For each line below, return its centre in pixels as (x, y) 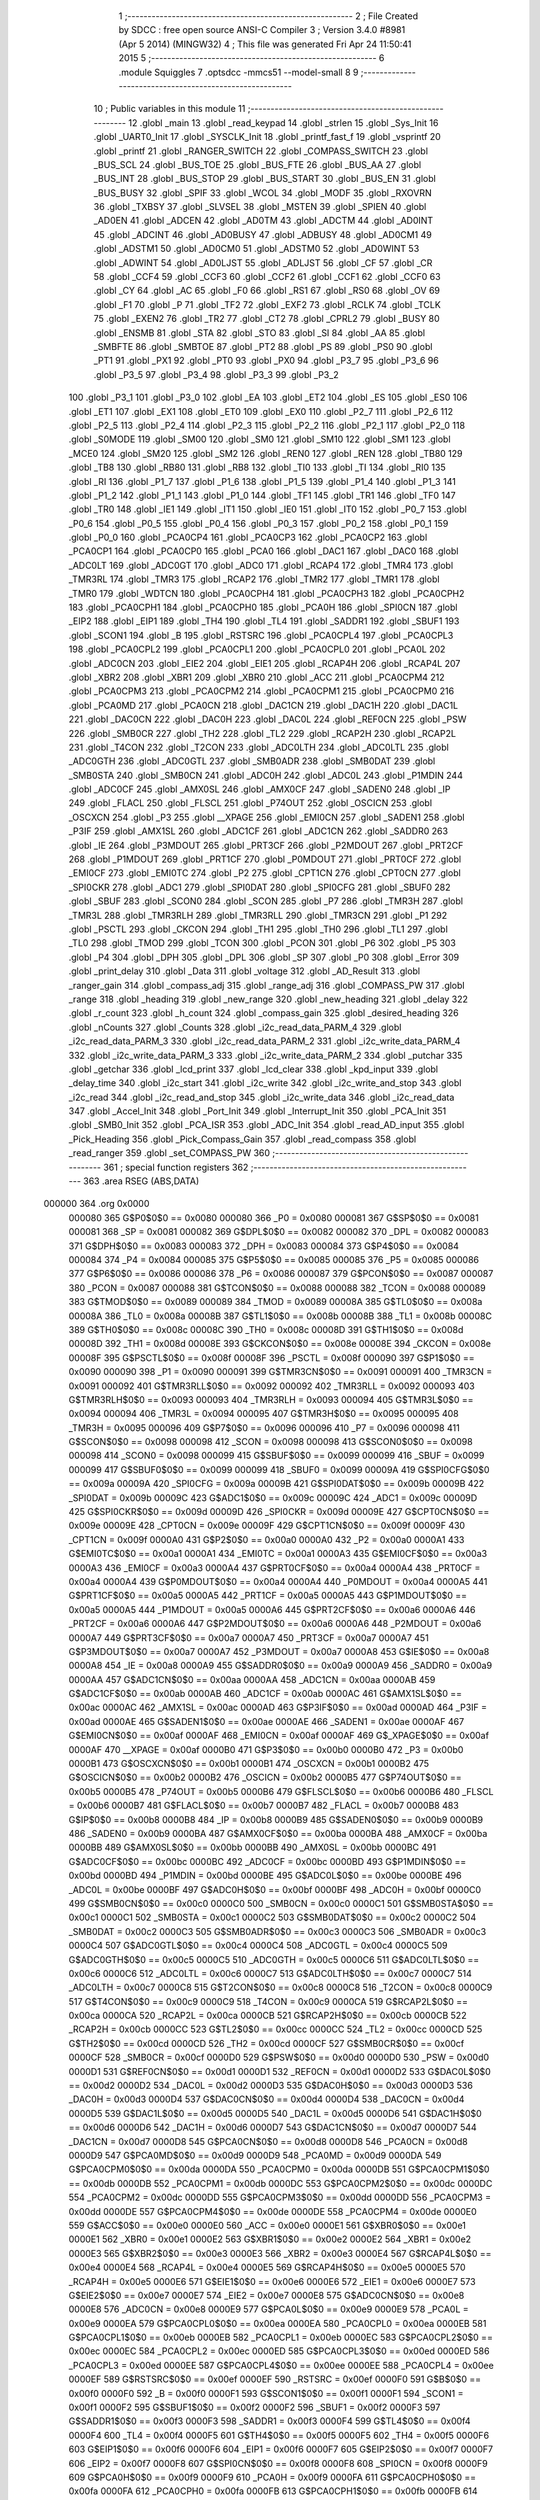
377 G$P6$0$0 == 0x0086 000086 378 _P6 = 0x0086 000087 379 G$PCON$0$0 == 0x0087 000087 (281, 1274)
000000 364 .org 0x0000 (96, 1204)
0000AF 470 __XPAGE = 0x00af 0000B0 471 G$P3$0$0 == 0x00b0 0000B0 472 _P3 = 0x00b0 (266, 1749)
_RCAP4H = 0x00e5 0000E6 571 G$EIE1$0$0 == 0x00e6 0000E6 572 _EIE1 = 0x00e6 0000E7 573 (272, 2281)
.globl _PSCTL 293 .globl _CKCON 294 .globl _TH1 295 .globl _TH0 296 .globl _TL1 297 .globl (258, 929)
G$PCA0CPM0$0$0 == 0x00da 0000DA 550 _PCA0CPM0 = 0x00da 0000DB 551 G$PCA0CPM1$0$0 (279, 2169)
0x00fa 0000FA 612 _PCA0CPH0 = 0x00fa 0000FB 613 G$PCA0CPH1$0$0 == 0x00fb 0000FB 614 (273, 2491)
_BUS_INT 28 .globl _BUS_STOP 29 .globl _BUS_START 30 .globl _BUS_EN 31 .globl (265, 179)
